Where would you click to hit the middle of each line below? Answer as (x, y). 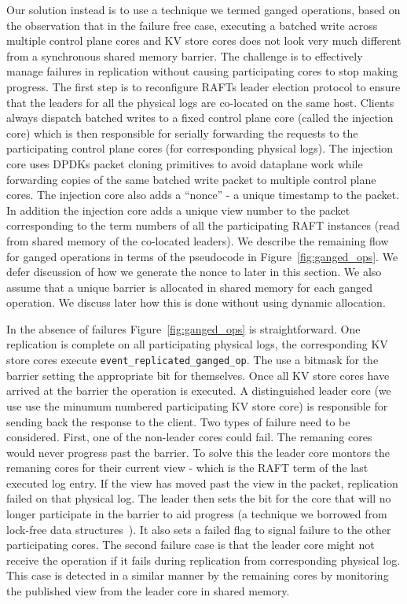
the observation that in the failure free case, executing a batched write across (192, 25)
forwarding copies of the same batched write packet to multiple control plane (191, 179)
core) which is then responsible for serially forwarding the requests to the (182, 133)
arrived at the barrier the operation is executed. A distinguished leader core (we (199, 390)
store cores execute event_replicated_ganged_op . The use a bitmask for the (192, 360)
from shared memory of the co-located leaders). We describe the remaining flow (198, 240)
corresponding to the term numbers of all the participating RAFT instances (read (203, 225)
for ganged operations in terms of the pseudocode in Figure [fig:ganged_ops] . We (202, 256)
